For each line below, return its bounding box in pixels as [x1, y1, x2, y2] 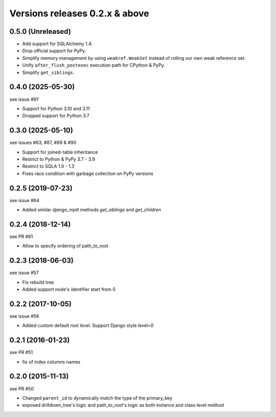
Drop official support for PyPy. [22, 48, 86, 54]
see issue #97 [9, 96, 39, 102]
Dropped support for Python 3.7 [22, 113, 89, 119]
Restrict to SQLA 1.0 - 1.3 [22, 163, 75, 169]
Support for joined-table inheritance [22, 149, 98, 155]
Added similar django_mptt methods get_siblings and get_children [22, 207, 161, 213]
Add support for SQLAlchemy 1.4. [22, 41, 93, 47]
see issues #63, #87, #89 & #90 [9, 140, 77, 146]
